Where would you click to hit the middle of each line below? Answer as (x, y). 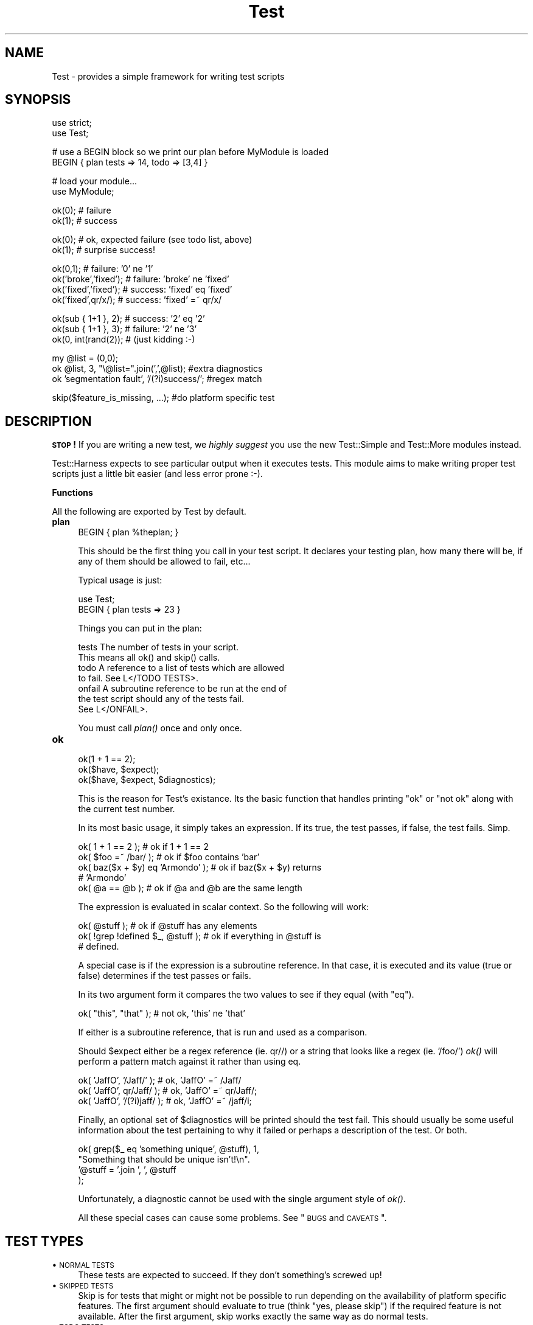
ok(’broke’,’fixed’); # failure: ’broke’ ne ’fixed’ (141, 279)
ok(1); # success (85, 221)
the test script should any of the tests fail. (161, 699)
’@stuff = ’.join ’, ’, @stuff (127, 1170)
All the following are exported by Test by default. (149, 512)
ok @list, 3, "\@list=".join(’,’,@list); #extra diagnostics (157, 369)
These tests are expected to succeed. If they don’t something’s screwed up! (230, 1275)
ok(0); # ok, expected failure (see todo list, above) (152, 240)
